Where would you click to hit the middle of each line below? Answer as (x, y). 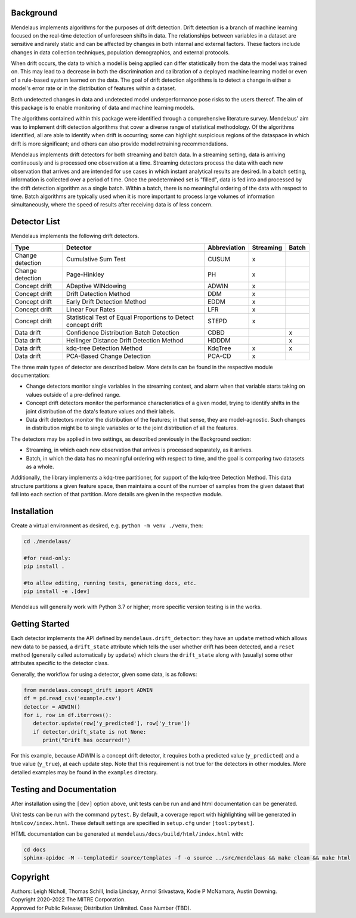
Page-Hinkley (85, 274)
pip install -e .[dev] (57, 591)
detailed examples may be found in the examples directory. (84, 772)
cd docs (35, 849)
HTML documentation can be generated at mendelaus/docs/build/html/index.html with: (127, 834)
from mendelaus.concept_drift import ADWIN (88, 690)
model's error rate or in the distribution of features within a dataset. (94, 88)
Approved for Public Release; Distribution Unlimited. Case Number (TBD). (101, 908)
